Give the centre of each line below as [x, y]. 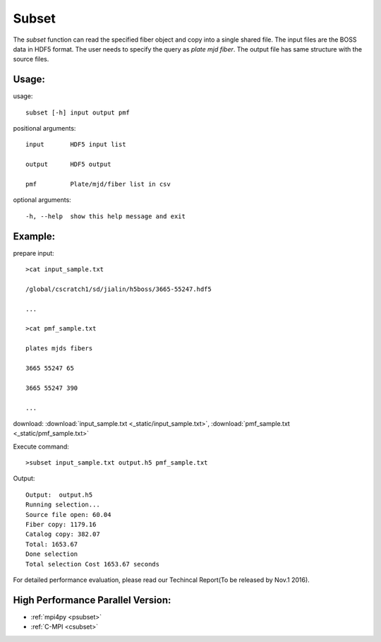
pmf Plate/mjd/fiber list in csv [98, 184]
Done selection [52, 554]
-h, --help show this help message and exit [106, 216]
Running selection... [63, 505]
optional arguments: [42, 200]
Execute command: [41, 446]
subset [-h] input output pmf [78, 112]
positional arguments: [44, 129]
